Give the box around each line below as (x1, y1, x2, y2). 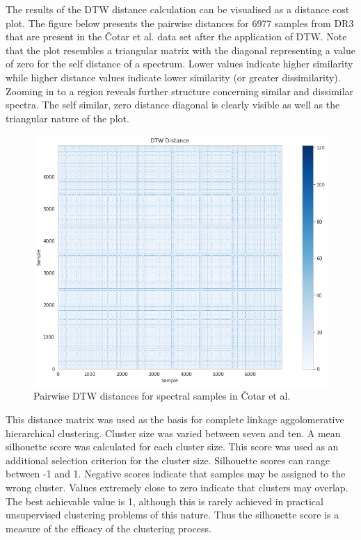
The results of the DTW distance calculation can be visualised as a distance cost (6, 2, 350, 16)
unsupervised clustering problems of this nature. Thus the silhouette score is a (6, 507, 339, 522)
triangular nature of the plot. (6, 111, 129, 125)
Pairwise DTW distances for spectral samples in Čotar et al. (33, 388, 291, 403)
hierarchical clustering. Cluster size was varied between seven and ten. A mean (6, 425, 341, 440)
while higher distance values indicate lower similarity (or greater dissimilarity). (6, 69, 341, 84)
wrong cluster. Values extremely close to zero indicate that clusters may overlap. (6, 480, 348, 495)
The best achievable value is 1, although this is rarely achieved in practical (6, 493, 323, 508)
